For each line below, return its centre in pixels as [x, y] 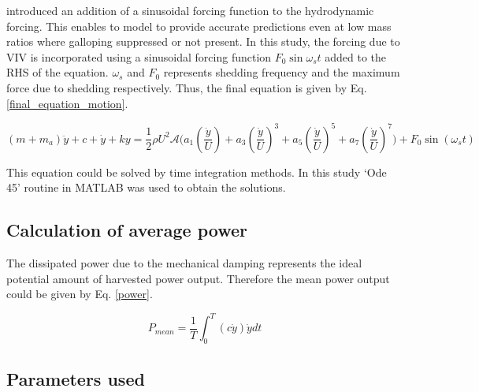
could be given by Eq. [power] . [80, 294]
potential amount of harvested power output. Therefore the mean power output [198, 278]
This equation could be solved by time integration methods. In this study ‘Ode [197, 172]
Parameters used [76, 378]
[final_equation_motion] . [67, 103]
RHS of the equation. [58, 72]
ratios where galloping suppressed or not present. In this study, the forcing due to [203, 41]
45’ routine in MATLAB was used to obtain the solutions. [146, 187]
